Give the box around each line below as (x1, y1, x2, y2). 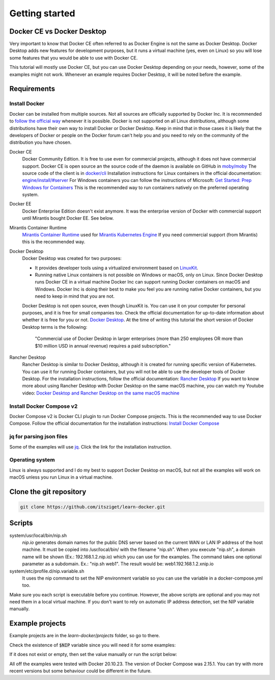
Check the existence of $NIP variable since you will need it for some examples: (9, 642, 176, 648)
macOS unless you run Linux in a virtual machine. (9, 474, 113, 480)
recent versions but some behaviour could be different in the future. (9, 668, 152, 674)
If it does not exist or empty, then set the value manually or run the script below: (9, 651, 178, 658)
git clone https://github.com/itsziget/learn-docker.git (20, 504, 166, 510)
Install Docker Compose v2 (9, 403, 78, 410)
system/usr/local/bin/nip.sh (9, 532, 67, 538)
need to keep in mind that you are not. (35, 293, 115, 299)
